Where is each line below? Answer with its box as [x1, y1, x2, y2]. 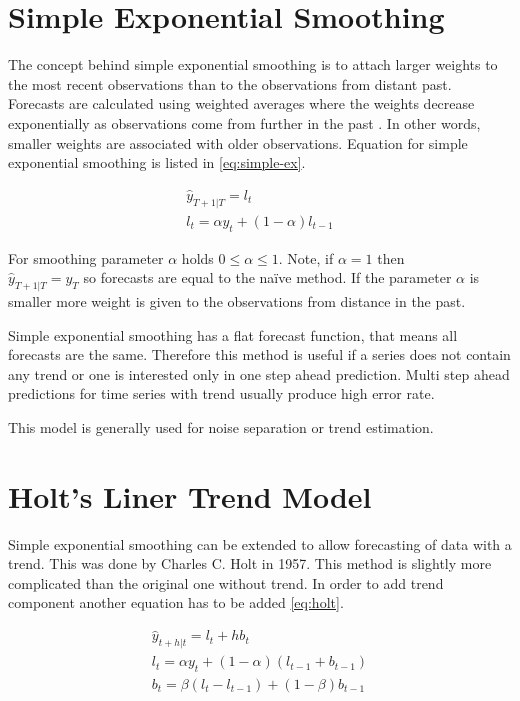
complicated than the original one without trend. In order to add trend [8, 572, 444, 593]
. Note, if [278, 247, 334, 268]
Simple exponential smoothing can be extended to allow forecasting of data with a [8, 533, 512, 554]
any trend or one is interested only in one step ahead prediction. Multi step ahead [8, 363, 510, 384]
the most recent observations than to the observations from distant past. [8, 73, 452, 94]
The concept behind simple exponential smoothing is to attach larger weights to [8, 54, 498, 75]
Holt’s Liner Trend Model [8, 475, 372, 516]
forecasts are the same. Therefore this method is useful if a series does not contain [8, 344, 511, 365]
